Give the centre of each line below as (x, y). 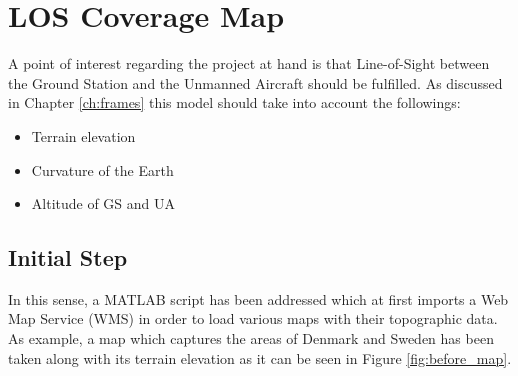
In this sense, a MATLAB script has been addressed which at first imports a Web (258, 298)
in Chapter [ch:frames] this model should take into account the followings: (234, 102)
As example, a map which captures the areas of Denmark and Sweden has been (251, 338)
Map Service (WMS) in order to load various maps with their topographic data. (253, 318)
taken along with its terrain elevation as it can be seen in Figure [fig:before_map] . (260, 357)
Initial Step (68, 257)
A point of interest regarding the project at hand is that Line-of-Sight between (249, 63)
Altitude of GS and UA (103, 203)
